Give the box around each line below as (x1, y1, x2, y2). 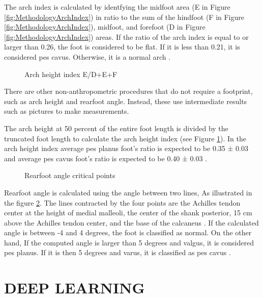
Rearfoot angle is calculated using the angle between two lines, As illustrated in (4, 187, 252, 197)
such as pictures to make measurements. (4, 106, 129, 116)
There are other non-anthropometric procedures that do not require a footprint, (4, 86, 253, 96)
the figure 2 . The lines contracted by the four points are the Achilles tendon (4, 197, 241, 208)
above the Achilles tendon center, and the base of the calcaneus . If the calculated (4, 217, 259, 228)
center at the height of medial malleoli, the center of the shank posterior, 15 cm (4, 207, 252, 218)
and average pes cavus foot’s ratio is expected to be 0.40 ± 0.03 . (4, 153, 207, 163)
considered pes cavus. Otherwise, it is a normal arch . (4, 51, 171, 62)
